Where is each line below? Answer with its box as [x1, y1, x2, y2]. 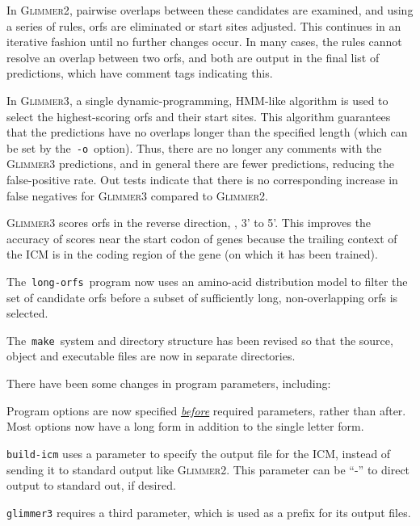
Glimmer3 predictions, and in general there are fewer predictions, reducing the [6, 155, 395, 172]
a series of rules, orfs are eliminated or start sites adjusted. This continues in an [6, 17, 401, 34]
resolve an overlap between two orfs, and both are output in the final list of [6, 48, 380, 65]
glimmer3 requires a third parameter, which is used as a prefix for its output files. [6, 503, 411, 520]
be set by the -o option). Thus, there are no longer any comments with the [6, 139, 382, 156]
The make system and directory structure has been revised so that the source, [6, 331, 393, 348]
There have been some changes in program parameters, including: [6, 375, 331, 392]
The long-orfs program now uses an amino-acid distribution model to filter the [6, 272, 408, 289]
